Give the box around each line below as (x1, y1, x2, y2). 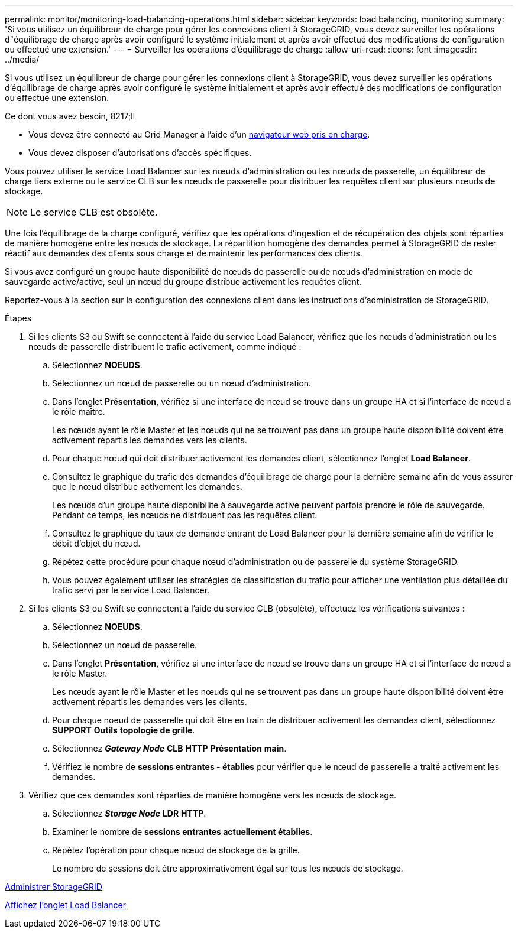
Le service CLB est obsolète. (30, 206, 158, 218)
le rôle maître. (52, 407, 105, 417)
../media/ (5, 54, 40, 64)
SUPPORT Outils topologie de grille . (52, 725, 195, 735)
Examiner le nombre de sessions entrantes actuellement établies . (52, 827, 313, 837)
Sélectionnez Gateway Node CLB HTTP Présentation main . (52, 743, 287, 753)
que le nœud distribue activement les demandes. (52, 482, 243, 492)
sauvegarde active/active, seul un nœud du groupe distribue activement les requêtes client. (5, 277, 362, 287)
